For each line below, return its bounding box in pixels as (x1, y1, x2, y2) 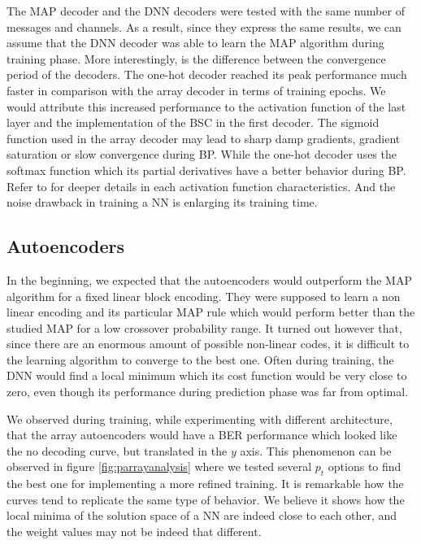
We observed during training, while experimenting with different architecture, (7, 410, 393, 427)
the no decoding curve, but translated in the (7, 442, 228, 459)
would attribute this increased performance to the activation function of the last (7, 98, 406, 115)
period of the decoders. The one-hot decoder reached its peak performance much (7, 66, 407, 83)
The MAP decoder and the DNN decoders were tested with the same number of (7, 2, 405, 19)
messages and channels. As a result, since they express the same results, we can (7, 18, 401, 35)
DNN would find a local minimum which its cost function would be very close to (7, 367, 407, 384)
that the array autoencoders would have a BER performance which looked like (7, 426, 397, 443)
